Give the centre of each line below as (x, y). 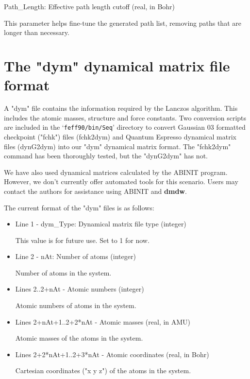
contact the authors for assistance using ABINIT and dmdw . (95, 191)
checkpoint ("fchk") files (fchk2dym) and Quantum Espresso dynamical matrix (120, 136)
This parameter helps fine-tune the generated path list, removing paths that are (123, 23)
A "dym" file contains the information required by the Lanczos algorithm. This (121, 108)
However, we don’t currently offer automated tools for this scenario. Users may (121, 181)
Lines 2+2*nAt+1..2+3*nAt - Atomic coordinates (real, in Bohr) (112, 354)
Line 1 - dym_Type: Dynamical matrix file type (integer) (101, 224)
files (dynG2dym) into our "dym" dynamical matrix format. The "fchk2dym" (117, 146)
